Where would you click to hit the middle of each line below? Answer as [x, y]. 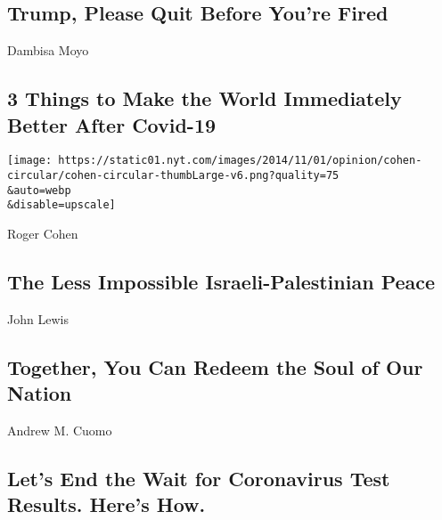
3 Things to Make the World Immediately [205, 98]
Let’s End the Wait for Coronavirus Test [199, 478]
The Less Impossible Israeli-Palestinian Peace [221, 281]
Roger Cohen [43, 234]
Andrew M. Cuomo [60, 430]
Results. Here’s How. [106, 504]
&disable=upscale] [61, 205]
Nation [40, 393]
